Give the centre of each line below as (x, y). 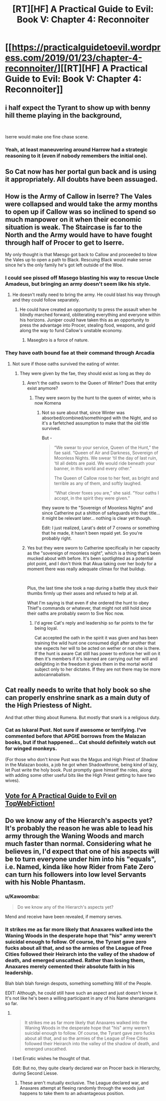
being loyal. (46, 628)
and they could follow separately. (46, 300)
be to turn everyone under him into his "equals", (81, 859)
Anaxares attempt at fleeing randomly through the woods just (82, 1088)
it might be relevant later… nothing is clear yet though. (97, 518)
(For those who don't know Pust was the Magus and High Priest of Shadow (82, 759)
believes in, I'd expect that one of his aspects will (82, 851)
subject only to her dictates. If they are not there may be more (97, 669)
